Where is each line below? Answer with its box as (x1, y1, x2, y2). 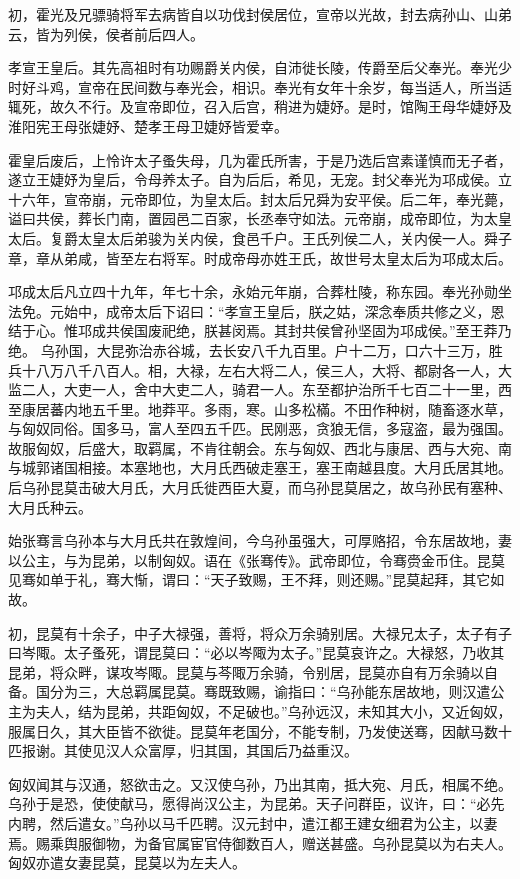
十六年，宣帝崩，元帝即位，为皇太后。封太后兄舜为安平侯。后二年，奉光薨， (8, 188, 512, 209)
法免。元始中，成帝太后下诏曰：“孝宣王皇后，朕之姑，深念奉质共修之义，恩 (8, 300, 505, 321)
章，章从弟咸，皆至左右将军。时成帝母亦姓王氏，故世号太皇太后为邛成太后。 (8, 247, 512, 268)
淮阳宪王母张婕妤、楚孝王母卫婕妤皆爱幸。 (8, 115, 288, 136)
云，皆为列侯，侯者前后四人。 (8, 23, 204, 44)
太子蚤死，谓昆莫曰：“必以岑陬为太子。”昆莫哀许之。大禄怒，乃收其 (63, 642, 505, 663)
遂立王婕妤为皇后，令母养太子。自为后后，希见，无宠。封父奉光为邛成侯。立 (8, 169, 512, 190)
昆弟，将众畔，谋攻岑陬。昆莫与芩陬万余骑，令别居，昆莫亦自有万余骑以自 (8, 661, 498, 682)
